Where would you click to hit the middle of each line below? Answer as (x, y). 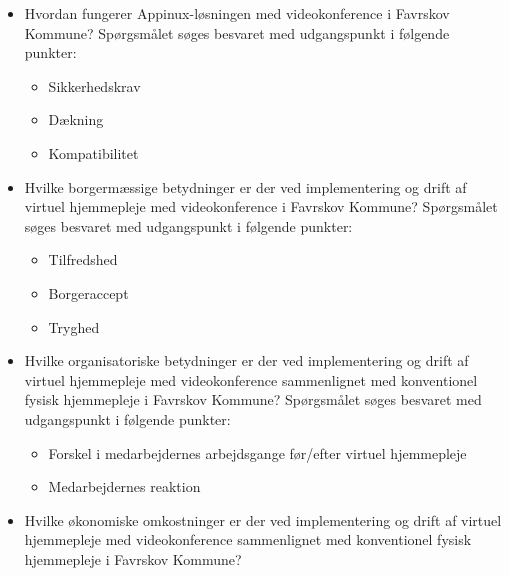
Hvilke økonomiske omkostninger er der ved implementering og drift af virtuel (263, 519)
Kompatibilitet (93, 152)
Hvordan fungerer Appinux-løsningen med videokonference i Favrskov (237, 13)
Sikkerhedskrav (94, 85)
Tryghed (74, 326)
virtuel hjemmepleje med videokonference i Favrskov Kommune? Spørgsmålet (261, 206)
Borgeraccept (88, 292)
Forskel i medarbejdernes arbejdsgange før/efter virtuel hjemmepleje (257, 452)
